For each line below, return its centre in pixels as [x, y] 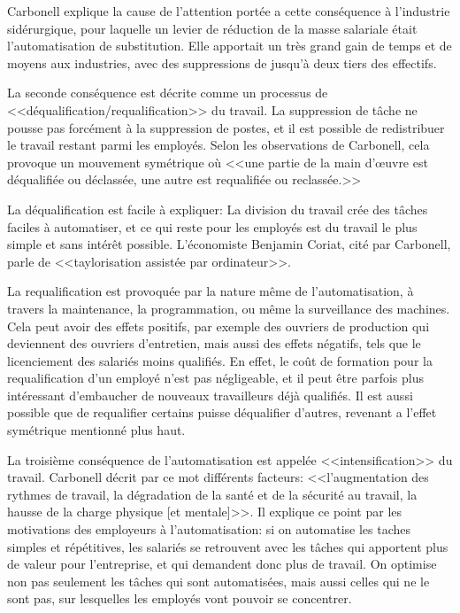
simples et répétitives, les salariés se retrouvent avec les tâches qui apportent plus [228, 546]
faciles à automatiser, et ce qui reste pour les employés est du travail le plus [212, 226]
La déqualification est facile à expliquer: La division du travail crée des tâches [218, 209]
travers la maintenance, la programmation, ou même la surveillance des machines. [229, 308]
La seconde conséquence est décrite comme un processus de [168, 93]
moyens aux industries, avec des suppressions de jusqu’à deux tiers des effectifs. [222, 62]
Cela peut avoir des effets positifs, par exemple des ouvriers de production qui [218, 326]
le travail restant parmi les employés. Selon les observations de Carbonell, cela [218, 145]
